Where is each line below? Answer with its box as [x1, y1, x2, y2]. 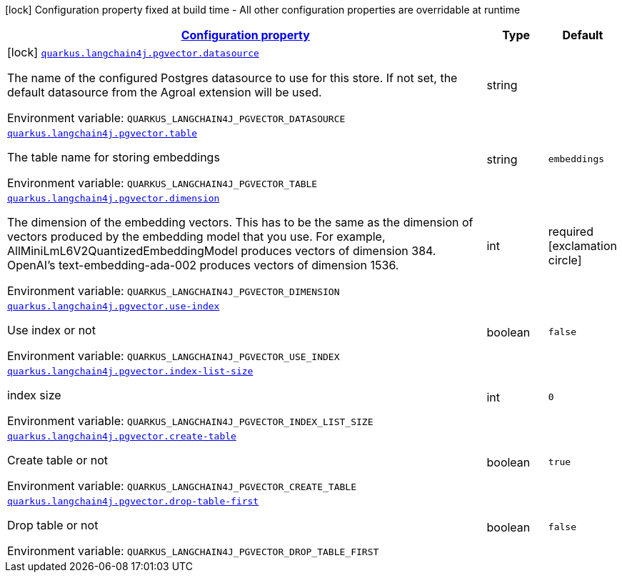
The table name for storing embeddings [7, 150, 220, 164]
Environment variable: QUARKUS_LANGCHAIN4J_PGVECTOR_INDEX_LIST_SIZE [7, 414, 373, 428]
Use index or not [7, 323, 96, 337]
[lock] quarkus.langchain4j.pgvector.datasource [7, 45, 259, 59]
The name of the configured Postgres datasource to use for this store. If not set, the [7, 71, 458, 85]
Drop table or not [7, 518, 99, 532]
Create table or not [7, 453, 109, 467]
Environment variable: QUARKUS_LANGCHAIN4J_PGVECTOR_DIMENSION [7, 284, 340, 298]
